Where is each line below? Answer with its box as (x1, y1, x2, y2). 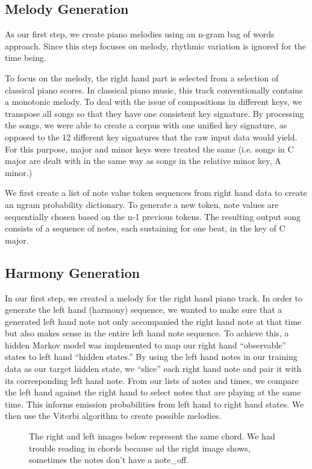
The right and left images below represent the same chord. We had (29, 430, 275, 442)
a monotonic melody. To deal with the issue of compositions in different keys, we (5, 95, 302, 108)
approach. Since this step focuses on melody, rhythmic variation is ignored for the (5, 39, 306, 52)
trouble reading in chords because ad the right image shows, (29, 441, 251, 454)
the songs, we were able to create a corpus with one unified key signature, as (5, 119, 287, 131)
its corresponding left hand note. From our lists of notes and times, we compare (5, 374, 299, 386)
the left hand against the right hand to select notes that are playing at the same (5, 386, 301, 398)
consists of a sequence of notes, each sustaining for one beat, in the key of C (5, 222, 285, 234)
